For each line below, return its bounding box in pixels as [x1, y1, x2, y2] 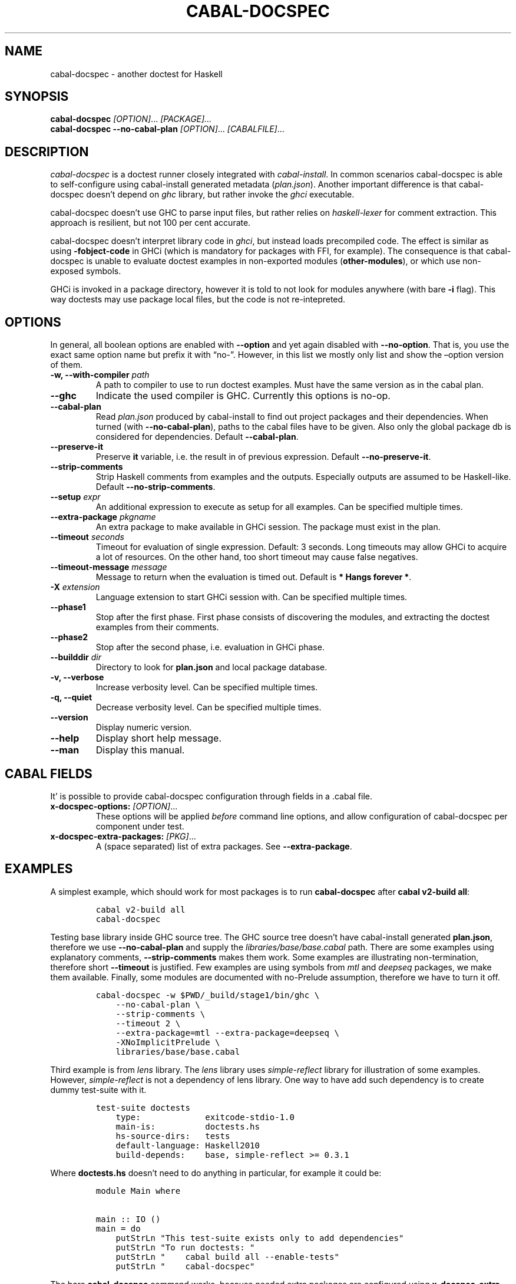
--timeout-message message [50, 562, 167, 572]
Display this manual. [95, 744, 185, 756]
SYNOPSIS [5, 89, 69, 104]
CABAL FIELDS [5, 766, 92, 781]
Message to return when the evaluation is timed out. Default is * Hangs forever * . [95, 572, 412, 582]
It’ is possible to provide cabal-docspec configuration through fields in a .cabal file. [50, 791, 372, 801]
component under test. [95, 821, 184, 831]
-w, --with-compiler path [50, 370, 150, 380]
